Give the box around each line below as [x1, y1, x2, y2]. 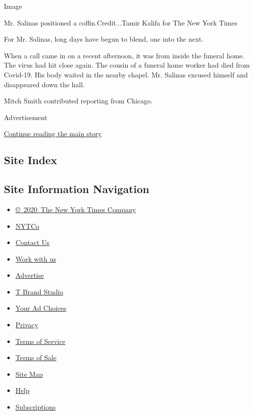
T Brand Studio [15, 286, 63, 296]
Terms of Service [15, 336, 66, 346]
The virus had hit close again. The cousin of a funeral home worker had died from [4, 60, 250, 70]
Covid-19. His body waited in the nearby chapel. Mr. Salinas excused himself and [4, 69, 248, 79]
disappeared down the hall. [4, 79, 85, 89]
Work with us [15, 253, 56, 264]
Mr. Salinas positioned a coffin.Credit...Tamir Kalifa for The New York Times [4, 17, 237, 27]
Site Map [15, 368, 43, 379]
